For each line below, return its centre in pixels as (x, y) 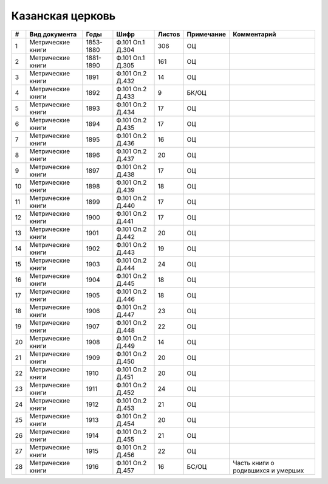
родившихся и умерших (268, 470)
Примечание (207, 34)
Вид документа (53, 34)
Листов (169, 34)
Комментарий (255, 34)
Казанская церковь (63, 16)
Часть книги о (254, 463)
